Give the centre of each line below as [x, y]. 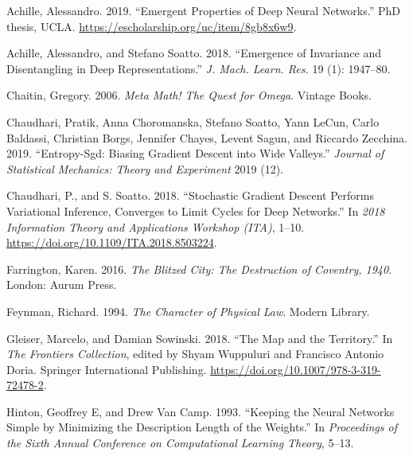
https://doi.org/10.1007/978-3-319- [296, 369]
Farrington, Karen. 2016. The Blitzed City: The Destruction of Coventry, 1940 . [199, 269]
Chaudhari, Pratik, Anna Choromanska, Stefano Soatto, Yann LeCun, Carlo [193, 121]
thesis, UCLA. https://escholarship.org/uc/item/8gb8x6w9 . [152, 26]
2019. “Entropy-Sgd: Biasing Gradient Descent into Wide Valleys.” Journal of [195, 153]
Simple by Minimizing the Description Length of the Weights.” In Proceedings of [202, 427]
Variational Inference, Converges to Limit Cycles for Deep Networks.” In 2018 [196, 210]
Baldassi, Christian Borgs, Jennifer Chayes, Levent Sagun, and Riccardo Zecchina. [207, 137]
